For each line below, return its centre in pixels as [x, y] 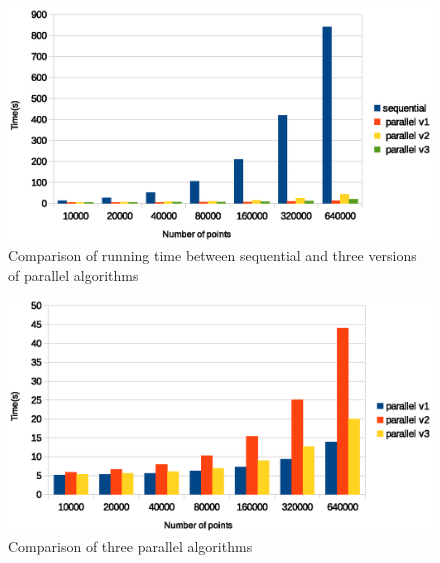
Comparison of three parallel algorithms [130, 546]
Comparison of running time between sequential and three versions [212, 255]
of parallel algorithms [73, 274]
